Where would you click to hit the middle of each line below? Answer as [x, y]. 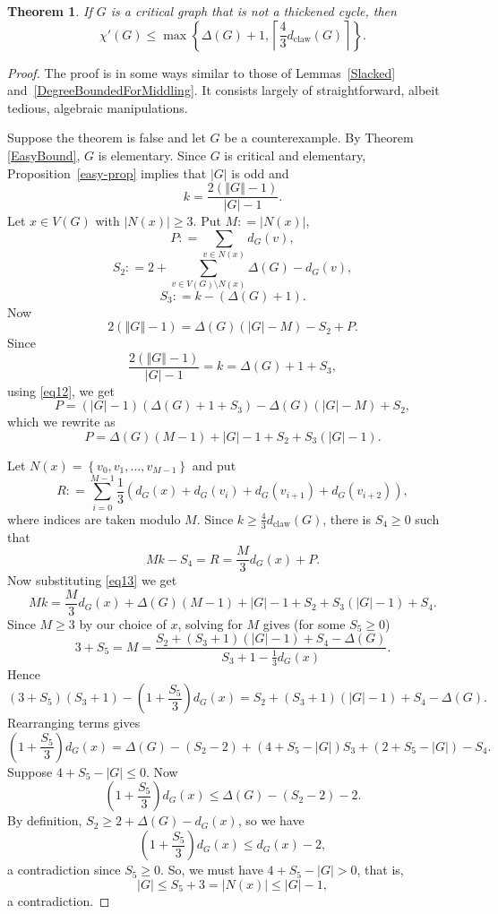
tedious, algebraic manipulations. [98, 107]
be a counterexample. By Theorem [319, 138]
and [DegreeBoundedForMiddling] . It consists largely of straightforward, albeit [223, 90]
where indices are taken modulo [94, 518]
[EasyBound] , [44, 155]
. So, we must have [212, 870]
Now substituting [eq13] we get [92, 580]
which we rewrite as [61, 422]
